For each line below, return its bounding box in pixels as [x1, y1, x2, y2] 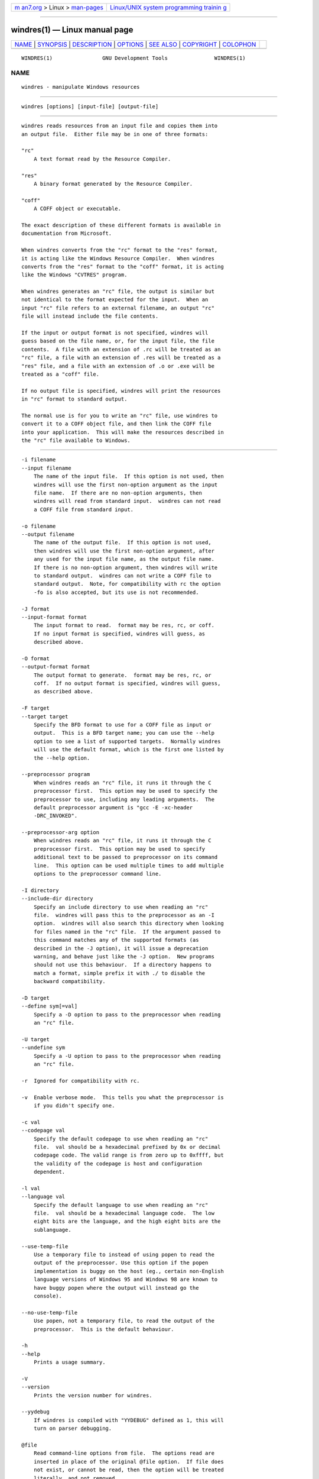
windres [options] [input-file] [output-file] [21, 103, 159, 109]
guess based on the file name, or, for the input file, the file [21, 338, 215, 344]
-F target [21, 705, 50, 712]
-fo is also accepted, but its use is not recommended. [33, 589, 199, 596]
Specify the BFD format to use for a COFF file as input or [33, 721, 212, 728]
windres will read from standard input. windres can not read [33, 498, 221, 505]
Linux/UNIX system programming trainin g [110, 4, 227, 11]
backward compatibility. [33, 978, 106, 985]
